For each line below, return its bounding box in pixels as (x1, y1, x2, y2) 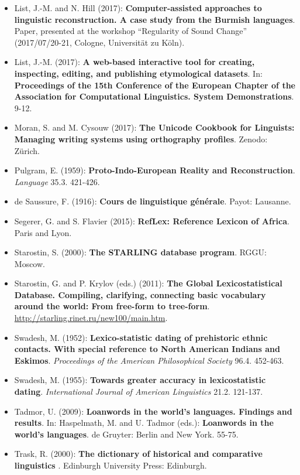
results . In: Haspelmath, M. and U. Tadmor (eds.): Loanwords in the (14, 416, 274, 429)
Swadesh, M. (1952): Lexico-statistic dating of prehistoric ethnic (14, 331, 268, 343)
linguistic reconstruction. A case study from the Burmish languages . (14, 13, 295, 25)
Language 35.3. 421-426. (14, 175, 100, 187)
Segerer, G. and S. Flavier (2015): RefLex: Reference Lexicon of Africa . (14, 214, 289, 227)
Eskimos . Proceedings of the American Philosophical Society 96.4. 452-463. (14, 354, 284, 366)
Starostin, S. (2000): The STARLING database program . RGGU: (14, 246, 267, 258)
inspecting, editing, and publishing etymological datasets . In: (14, 67, 263, 79)
